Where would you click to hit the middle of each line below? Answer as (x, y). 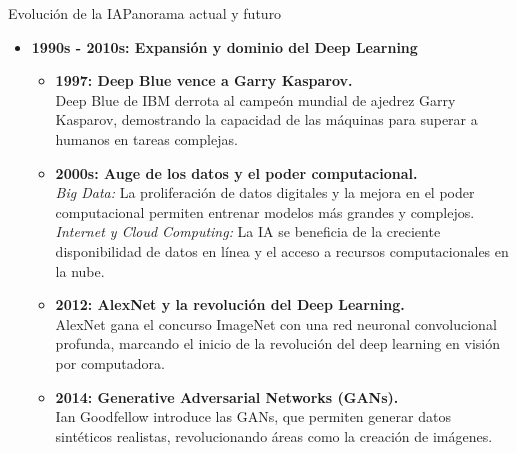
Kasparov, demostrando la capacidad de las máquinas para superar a (266, 119)
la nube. (80, 270)
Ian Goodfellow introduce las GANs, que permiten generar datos (253, 416)
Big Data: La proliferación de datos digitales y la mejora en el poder (265, 192)
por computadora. (110, 362)
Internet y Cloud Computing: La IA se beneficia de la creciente (248, 231)
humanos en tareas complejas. (146, 138)
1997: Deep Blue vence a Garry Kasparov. (204, 80)
